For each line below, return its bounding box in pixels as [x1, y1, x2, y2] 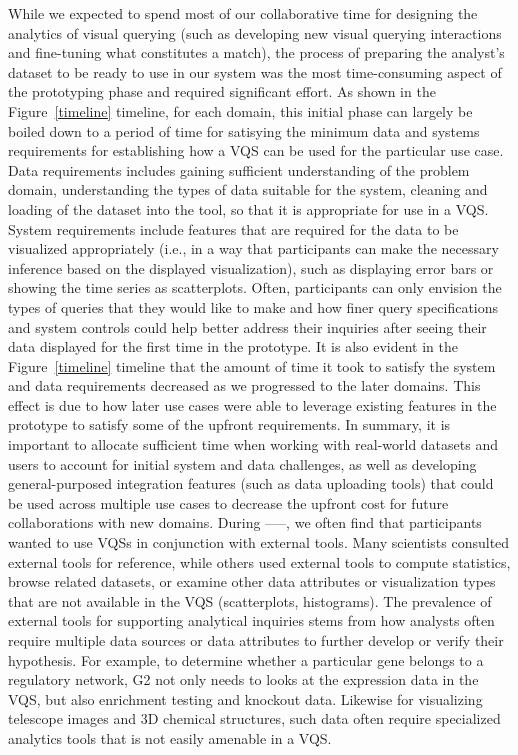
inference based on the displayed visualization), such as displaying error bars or [8, 257, 494, 278]
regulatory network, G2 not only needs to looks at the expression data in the [8, 669, 479, 690]
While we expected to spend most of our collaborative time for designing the [8, 3, 478, 23]
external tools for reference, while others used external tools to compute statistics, [8, 551, 511, 572]
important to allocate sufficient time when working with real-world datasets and [8, 434, 498, 455]
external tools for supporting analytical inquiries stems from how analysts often [8, 610, 495, 631]
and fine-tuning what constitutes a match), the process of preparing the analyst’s [8, 42, 505, 63]
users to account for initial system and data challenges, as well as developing [8, 453, 477, 474]
